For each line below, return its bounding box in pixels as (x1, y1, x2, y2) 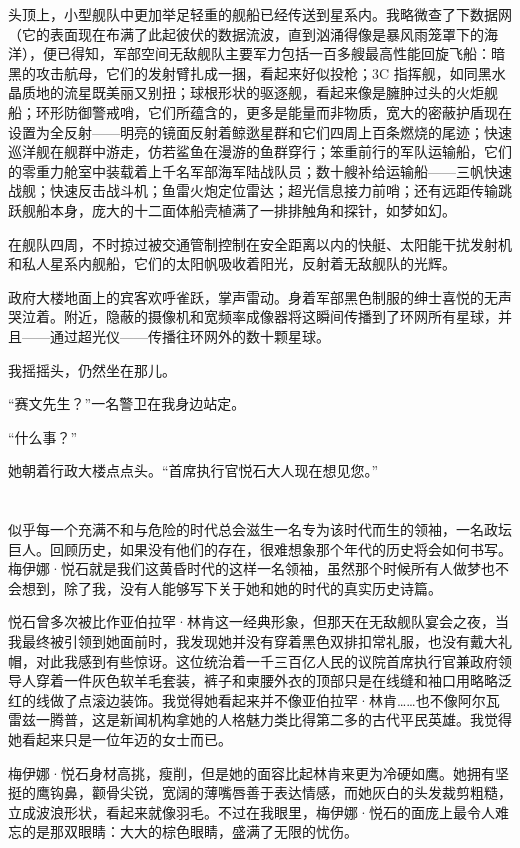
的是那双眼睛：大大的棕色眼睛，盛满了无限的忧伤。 (21, 821, 358, 842)
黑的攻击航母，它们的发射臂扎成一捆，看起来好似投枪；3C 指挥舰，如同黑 (8, 62, 492, 83)
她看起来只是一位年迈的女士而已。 (8, 729, 232, 749)
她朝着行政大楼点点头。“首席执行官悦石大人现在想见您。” (8, 460, 379, 481)
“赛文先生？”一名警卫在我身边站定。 (8, 393, 246, 414)
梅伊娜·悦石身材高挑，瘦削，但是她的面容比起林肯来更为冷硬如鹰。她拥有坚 (8, 762, 509, 783)
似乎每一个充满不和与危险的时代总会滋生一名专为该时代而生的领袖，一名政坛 (8, 519, 512, 540)
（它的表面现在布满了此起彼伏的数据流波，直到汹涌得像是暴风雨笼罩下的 (8, 23, 484, 44)
